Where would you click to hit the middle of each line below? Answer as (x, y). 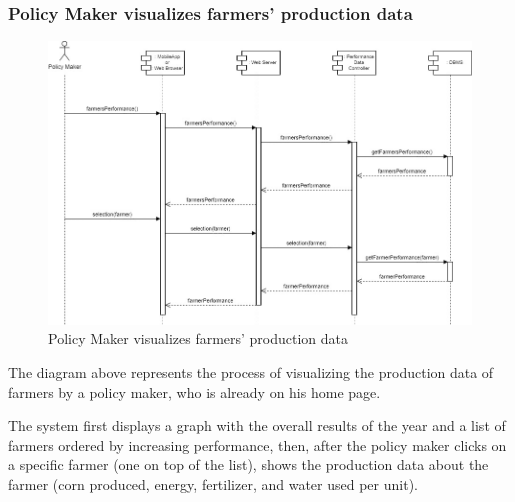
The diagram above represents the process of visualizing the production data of (251, 372)
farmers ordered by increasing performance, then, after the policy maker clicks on (257, 444)
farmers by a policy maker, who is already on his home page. (194, 391)
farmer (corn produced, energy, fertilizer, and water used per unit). (213, 483)
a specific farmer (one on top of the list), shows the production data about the (248, 464)
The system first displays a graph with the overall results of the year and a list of (257, 425)
